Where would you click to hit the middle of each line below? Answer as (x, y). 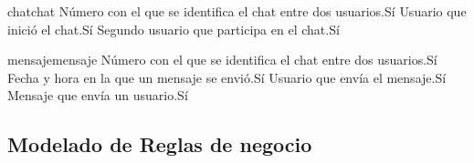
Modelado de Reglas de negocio (160, 144)
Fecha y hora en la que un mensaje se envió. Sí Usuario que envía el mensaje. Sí (227, 77)
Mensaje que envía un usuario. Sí (98, 95)
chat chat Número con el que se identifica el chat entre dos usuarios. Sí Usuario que (237, 11)
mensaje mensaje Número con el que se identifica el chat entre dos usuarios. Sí (222, 60)
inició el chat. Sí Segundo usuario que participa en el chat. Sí (174, 29)
